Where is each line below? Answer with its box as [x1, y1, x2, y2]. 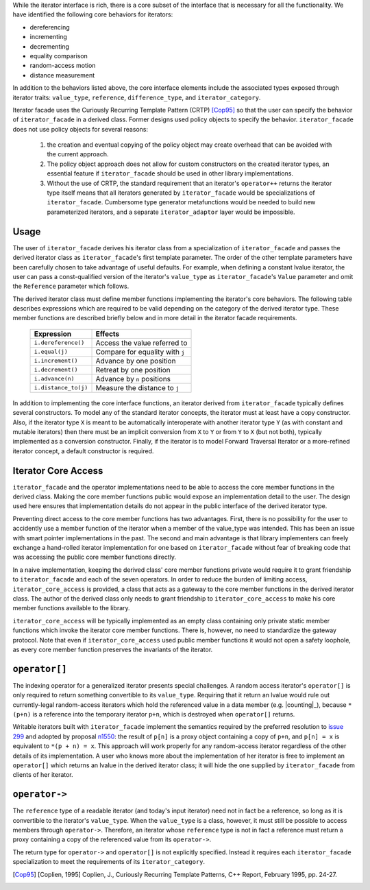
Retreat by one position [95, 365, 171, 374]
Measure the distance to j [95, 383, 180, 392]
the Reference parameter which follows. [12, 282, 129, 291]
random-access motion [29, 62, 96, 70]
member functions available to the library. [12, 604, 130, 612]
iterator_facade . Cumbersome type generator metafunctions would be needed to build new [47, 198, 316, 206]
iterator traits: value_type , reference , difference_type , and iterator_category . [12, 93, 261, 101]
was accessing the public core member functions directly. [12, 553, 177, 562]
